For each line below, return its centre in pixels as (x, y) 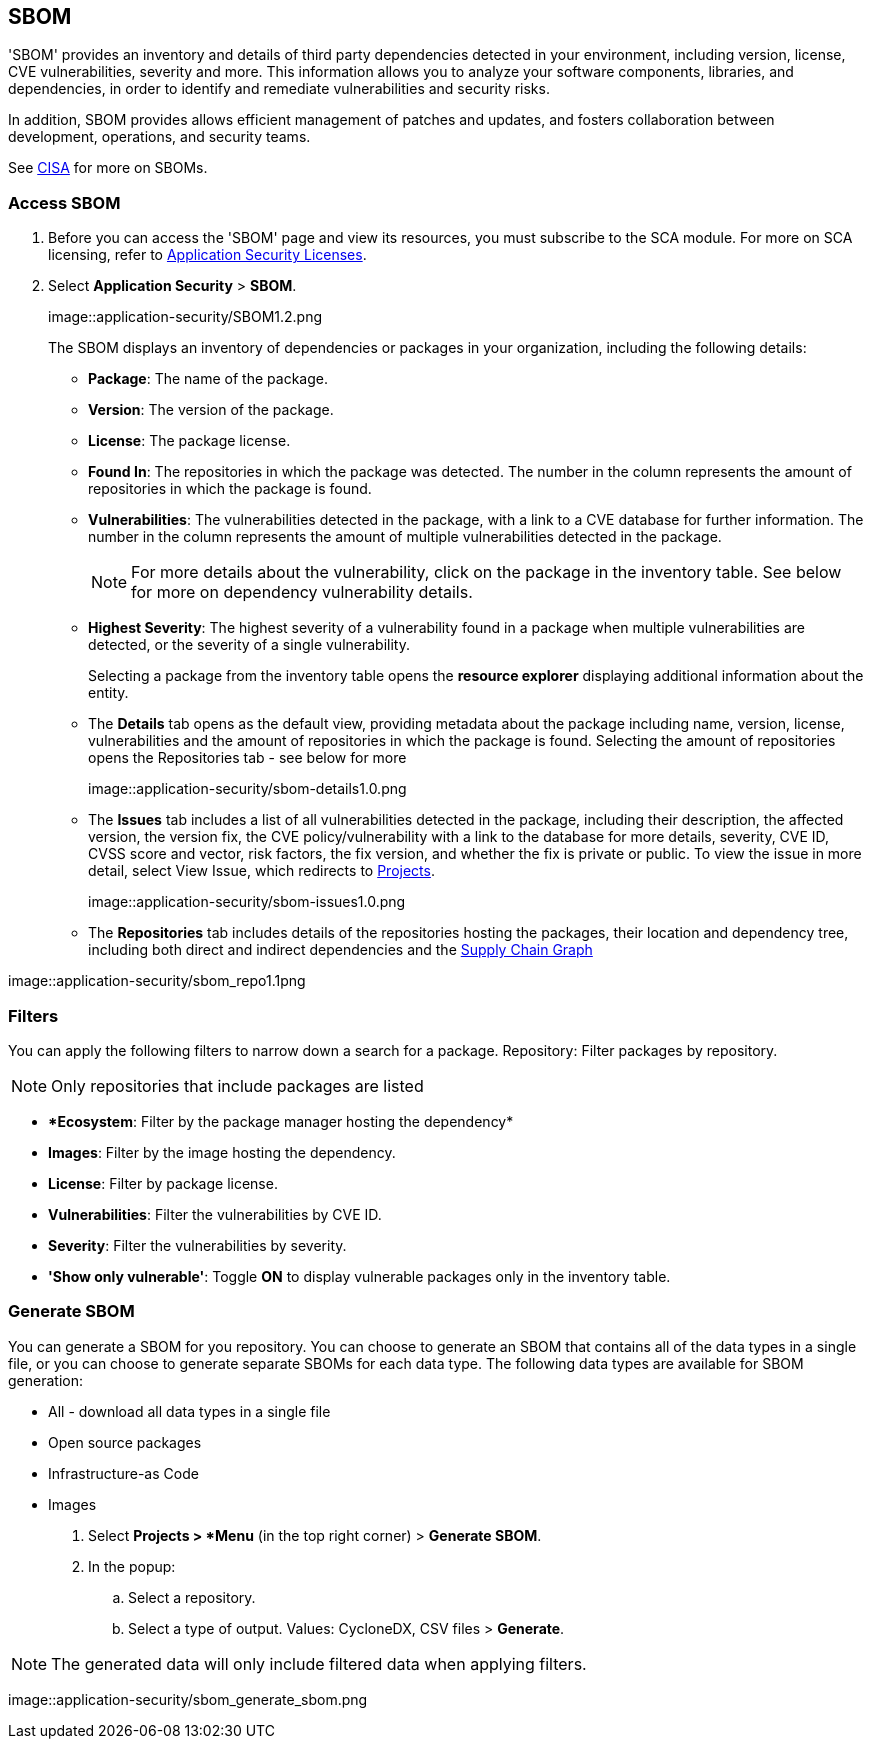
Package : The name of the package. (208, 379)
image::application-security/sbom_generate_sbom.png (188, 1699)
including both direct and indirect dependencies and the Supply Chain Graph (340, 950)
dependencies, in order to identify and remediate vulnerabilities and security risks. (279, 89)
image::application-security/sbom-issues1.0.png (247, 902)
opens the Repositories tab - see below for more (247, 758)
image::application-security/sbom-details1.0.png (247, 789)
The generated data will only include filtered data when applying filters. (319, 1663)
